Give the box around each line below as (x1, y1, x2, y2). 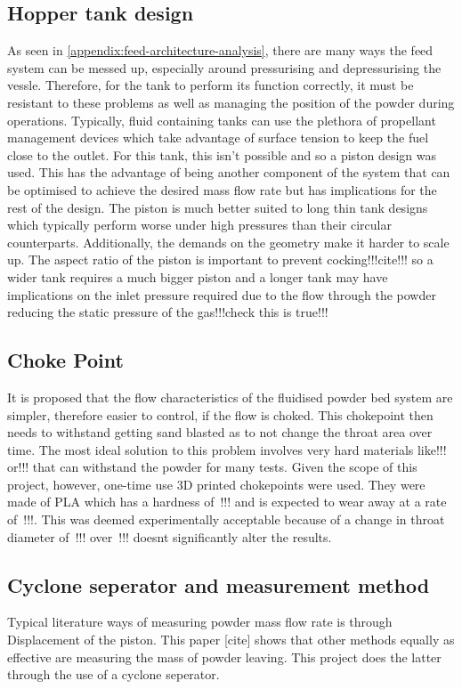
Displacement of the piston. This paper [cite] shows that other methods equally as (7, 630, 455, 649)
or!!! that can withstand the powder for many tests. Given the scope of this (7, 458, 417, 476)
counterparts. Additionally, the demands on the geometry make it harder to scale (7, 232, 450, 251)
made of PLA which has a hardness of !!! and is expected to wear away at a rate (7, 492, 447, 511)
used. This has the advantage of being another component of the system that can (7, 163, 450, 182)
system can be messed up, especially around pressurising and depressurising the (7, 58, 442, 77)
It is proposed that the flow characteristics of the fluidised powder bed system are (7, 387, 453, 406)
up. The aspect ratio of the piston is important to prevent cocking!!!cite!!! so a (7, 250, 434, 269)
